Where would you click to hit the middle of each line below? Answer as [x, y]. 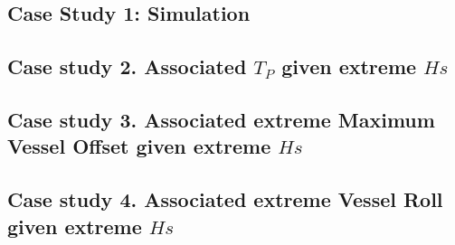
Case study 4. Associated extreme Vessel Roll [225, 199]
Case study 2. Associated [127, 66]
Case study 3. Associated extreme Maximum [221, 119]
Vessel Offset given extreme [139, 146]
